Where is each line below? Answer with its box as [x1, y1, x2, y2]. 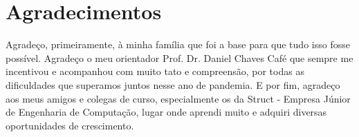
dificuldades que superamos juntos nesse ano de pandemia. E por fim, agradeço [6, 77, 340, 92]
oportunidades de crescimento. [6, 118, 134, 132]
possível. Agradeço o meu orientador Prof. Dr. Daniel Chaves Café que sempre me [6, 50, 353, 65]
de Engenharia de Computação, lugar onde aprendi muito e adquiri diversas [6, 105, 327, 119]
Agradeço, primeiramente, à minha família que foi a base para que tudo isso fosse [6, 37, 350, 52]
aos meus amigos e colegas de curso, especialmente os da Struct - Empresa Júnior [6, 91, 351, 105]
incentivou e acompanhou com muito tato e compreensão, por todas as [6, 64, 304, 78]
